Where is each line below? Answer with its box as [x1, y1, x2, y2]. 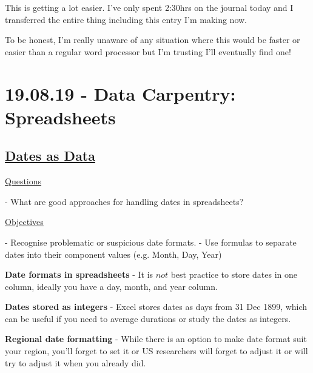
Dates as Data [5, 146, 95, 165]
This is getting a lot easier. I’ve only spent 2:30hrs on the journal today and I [5, 1, 294, 13]
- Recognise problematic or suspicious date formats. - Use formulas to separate [5, 235, 297, 248]
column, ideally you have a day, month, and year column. [5, 280, 218, 292]
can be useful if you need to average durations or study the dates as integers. [5, 312, 291, 324]
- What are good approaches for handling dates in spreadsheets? [5, 195, 244, 207]
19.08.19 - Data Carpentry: [5, 81, 236, 106]
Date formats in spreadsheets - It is [5, 268, 153, 281]
